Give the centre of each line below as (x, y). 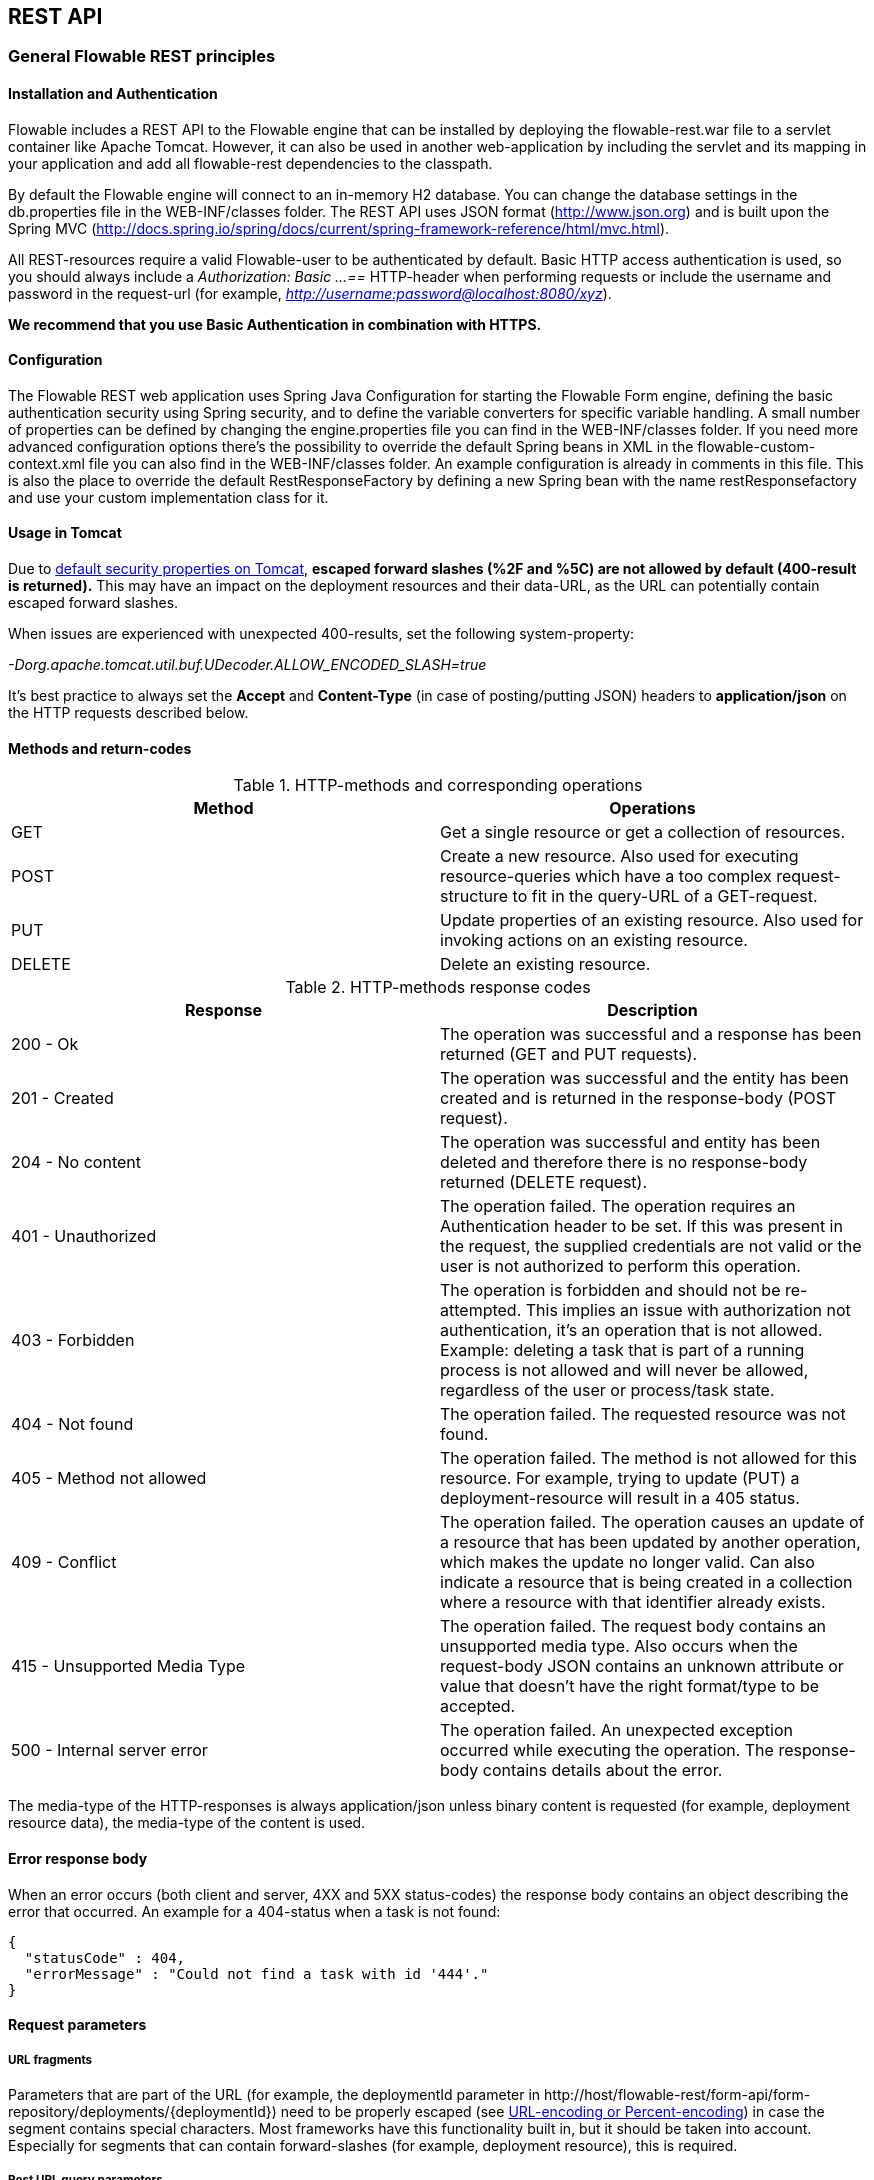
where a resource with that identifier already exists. (633, 1602)
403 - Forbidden (73, 1340)
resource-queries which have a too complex (606, 876)
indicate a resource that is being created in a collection (646, 1582)
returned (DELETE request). (544, 1182)
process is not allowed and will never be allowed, (624, 1370)
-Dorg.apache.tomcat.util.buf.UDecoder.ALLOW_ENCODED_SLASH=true (247, 665)
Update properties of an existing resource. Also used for (652, 920)
